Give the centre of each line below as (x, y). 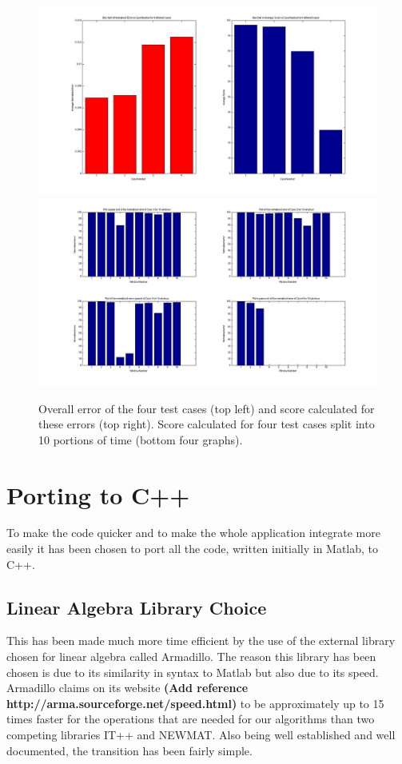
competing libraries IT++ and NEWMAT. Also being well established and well (201, 735)
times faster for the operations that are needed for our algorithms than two (191, 719)
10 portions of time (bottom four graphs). (141, 439)
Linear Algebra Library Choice (137, 607)
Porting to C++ (98, 494)
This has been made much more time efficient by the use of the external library (201, 641)
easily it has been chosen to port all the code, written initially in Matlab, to (193, 549)
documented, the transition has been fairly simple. (129, 750)
